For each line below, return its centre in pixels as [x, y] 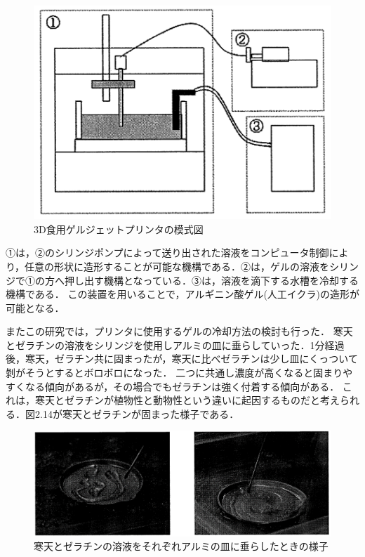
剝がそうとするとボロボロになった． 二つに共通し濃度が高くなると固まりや [179, 373]
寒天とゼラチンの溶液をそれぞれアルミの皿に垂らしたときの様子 [181, 546]
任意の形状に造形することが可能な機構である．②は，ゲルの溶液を [177, 266]
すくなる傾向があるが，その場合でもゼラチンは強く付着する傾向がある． [173, 386]
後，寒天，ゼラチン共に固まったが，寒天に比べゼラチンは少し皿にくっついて [182, 359]
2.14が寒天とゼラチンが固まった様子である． [137, 413]
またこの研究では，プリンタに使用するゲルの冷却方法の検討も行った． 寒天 [179, 331]
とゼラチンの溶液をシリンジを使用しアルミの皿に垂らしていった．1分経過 [175, 345]
